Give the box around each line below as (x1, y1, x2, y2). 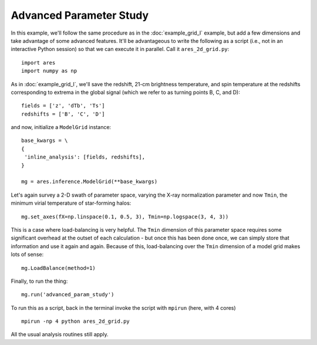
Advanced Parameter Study (11, 9, 149, 22)
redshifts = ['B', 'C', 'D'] (21, 110, 105, 117)
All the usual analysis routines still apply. (11, 331, 109, 338)
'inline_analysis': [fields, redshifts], (24, 154, 146, 161)
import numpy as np (21, 67, 77, 75)
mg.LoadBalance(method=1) (21, 265, 96, 271)
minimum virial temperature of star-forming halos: (11, 199, 131, 207)
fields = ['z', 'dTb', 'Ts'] (21, 103, 105, 109)
